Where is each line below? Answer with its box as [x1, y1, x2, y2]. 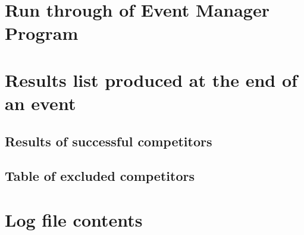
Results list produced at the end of [5, 67, 297, 92]
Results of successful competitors [5, 131, 212, 150]
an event [5, 90, 76, 115]
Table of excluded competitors [5, 167, 195, 185]
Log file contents [5, 207, 143, 231]
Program [5, 21, 79, 45]
